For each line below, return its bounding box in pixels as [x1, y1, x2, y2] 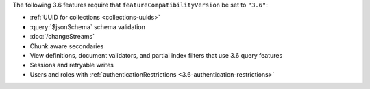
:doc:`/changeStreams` [29, 33, 95, 41]
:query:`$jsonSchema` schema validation [29, 22, 145, 31]
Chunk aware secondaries [29, 41, 104, 50]
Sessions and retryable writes [29, 61, 114, 69]
